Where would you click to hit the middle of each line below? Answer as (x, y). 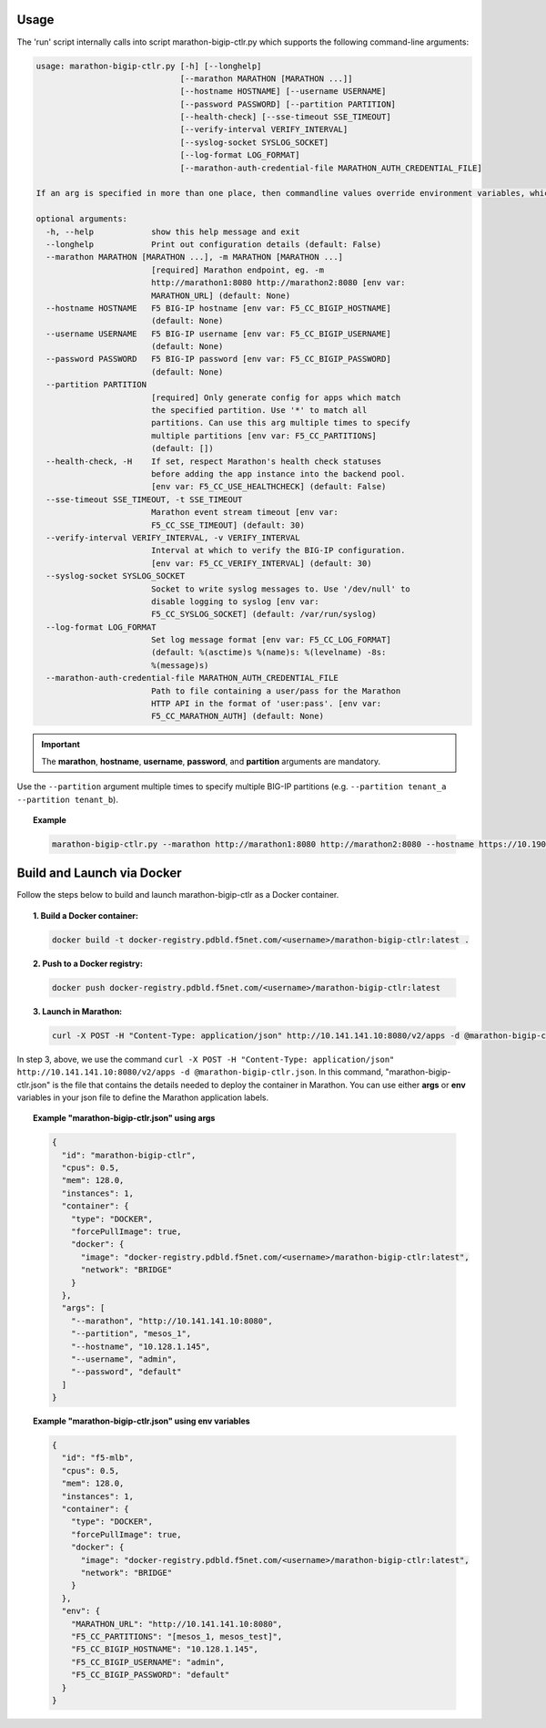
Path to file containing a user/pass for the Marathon (276, 691)
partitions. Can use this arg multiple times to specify (281, 423)
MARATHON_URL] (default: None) (221, 295)
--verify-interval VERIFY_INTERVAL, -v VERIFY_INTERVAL (173, 537)
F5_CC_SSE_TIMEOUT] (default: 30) (227, 525)
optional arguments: (81, 219)
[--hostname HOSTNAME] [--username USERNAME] (283, 92)
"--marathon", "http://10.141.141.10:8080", (172, 1321)
